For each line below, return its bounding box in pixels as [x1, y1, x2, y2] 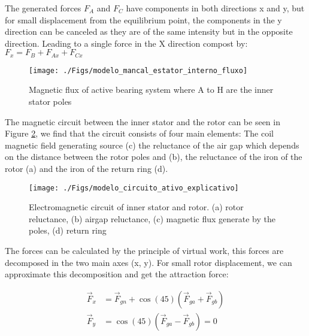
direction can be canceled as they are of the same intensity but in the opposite [5, 25, 293, 38]
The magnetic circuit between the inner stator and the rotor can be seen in [5, 115, 280, 128]
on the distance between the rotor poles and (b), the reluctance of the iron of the [5, 150, 302, 163]
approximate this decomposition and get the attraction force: [5, 268, 229, 280]
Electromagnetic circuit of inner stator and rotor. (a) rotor [29, 201, 244, 213]
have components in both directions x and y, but [126, 2, 305, 14]
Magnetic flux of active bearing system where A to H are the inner [29, 83, 274, 96]
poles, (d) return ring [29, 224, 107, 237]
